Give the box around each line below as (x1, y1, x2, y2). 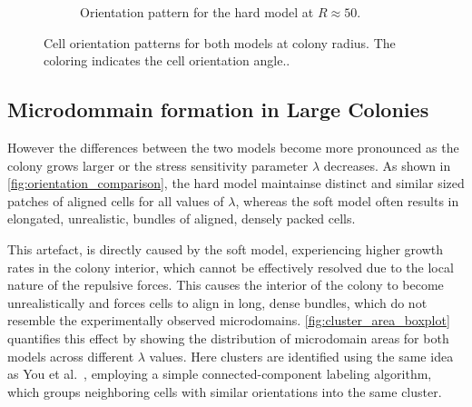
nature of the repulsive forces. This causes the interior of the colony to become (7, 275, 444, 294)
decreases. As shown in (323, 155, 451, 174)
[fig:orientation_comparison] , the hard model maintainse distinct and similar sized (7, 174, 465, 193)
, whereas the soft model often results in (235, 191, 459, 210)
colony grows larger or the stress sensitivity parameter (7, 155, 309, 174)
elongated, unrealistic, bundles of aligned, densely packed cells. (7, 209, 356, 228)
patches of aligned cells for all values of (7, 191, 224, 210)
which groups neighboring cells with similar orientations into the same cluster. (7, 382, 442, 401)
